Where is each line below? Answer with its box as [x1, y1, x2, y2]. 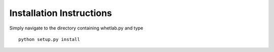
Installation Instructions [9, 7, 112, 18]
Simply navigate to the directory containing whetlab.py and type [9, 25, 144, 31]
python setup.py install [18, 36, 80, 42]
